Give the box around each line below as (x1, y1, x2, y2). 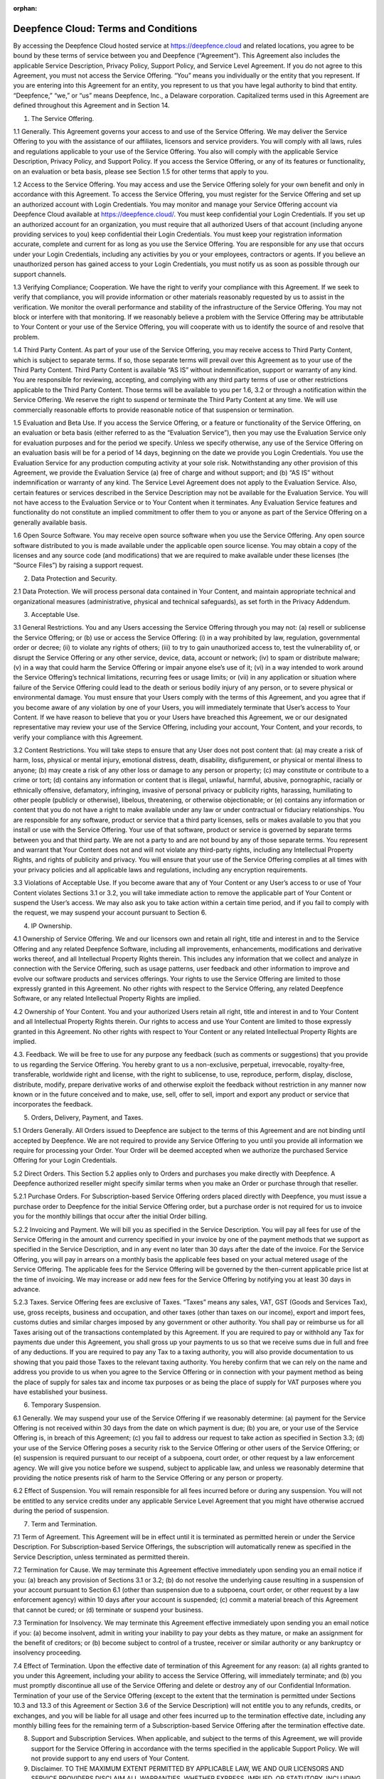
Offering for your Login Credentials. (13, 1156, 117, 1165)
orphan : (13, 4, 38, 12)
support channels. (13, 270, 67, 278)
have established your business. (13, 1388, 108, 1396)
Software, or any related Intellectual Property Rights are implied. (13, 994, 201, 1003)
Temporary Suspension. (31, 1400, 101, 1409)
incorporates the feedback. (13, 1100, 93, 1109)
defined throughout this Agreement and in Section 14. (13, 101, 170, 110)
